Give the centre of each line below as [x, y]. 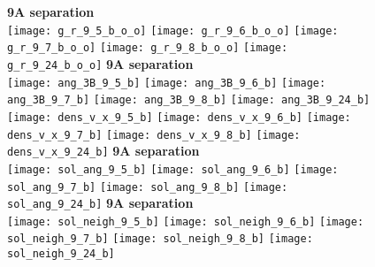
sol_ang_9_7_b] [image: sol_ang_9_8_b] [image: [148, 187]
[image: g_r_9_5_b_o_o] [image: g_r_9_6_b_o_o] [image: [173, 31]
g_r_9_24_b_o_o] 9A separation [100, 63]
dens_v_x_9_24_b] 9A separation [103, 151]
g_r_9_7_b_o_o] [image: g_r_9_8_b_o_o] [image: [148, 48]
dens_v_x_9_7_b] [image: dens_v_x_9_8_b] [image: [154, 135]
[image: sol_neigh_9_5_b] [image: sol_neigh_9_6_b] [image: [186, 221]
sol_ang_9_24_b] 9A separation [100, 203]
